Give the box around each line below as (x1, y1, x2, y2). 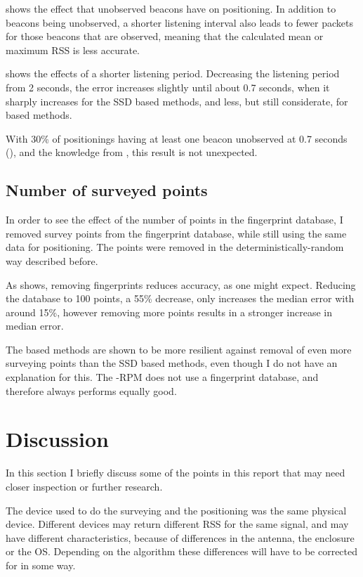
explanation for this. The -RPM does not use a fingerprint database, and (6, 370, 319, 384)
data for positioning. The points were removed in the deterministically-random (6, 240, 344, 254)
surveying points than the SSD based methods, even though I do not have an (6, 356, 338, 370)
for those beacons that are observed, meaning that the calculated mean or (6, 29, 324, 44)
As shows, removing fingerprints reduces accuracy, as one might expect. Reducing (6, 277, 356, 292)
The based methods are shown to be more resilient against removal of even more (6, 342, 352, 356)
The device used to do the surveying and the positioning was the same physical (6, 503, 347, 517)
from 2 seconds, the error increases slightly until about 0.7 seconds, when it (6, 79, 330, 94)
